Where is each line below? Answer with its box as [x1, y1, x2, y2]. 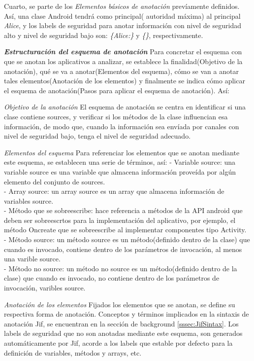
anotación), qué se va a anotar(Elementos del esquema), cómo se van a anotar [4, 66, 239, 76]
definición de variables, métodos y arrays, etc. [4, 347, 142, 358]
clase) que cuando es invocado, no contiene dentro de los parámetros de [4, 273, 220, 283]
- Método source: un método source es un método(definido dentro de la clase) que [4, 234, 250, 245]
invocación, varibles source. [4, 283, 86, 293]
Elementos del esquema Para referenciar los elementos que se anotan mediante [4, 147, 240, 157]
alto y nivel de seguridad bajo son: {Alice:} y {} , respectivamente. [4, 30, 203, 40]
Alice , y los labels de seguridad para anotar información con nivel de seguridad [4, 20, 241, 31]
